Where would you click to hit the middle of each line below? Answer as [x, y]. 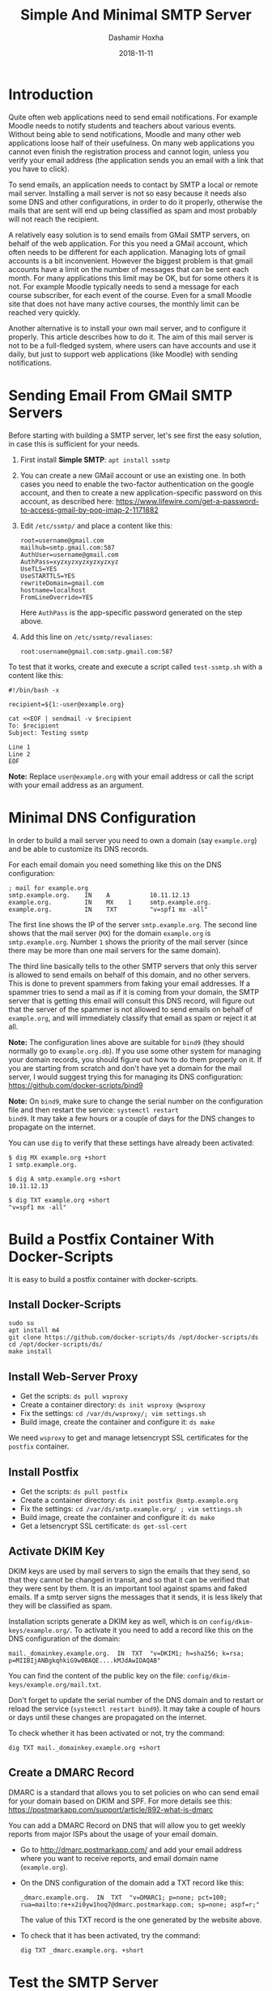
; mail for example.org [49, 888]
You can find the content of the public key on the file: [97, 1675]
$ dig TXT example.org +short [59, 1200]
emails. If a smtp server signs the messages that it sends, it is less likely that [136, 1596]
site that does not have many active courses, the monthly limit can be [124, 304]
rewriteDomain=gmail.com [62, 583]
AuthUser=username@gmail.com [69, 555]
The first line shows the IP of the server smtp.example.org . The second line [133, 924]
